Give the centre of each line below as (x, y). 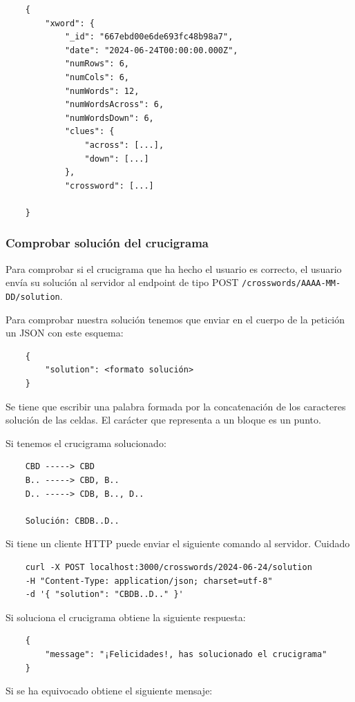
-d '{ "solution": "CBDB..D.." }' (104, 595)
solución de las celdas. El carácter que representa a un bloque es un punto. (163, 420)
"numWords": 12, (102, 91)
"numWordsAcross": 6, (114, 105)
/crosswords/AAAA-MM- (291, 284)
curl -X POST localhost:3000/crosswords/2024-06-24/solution (169, 567)
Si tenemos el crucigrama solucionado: (86, 443)
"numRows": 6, (97, 64)
